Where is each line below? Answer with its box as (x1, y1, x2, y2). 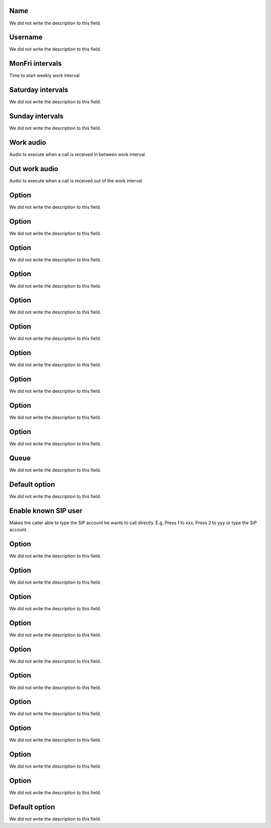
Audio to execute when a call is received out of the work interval (9, 178, 143, 184)
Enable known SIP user (9, 507, 83, 515)
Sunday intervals (9, 112, 64, 120)
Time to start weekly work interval (9, 73, 80, 79)
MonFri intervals (9, 59, 62, 68)
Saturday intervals (9, 86, 69, 94)
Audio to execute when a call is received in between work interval (9, 151, 145, 157)
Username (9, 33, 43, 42)
